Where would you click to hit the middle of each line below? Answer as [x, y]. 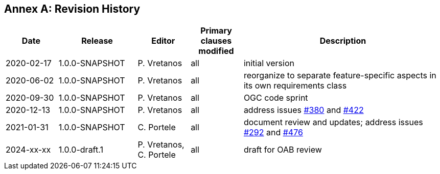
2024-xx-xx [28, 150]
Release [97, 41]
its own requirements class [295, 86]
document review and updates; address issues [333, 122]
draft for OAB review [283, 150]
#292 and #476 [273, 133]
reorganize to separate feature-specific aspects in [340, 76]
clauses [216, 41]
